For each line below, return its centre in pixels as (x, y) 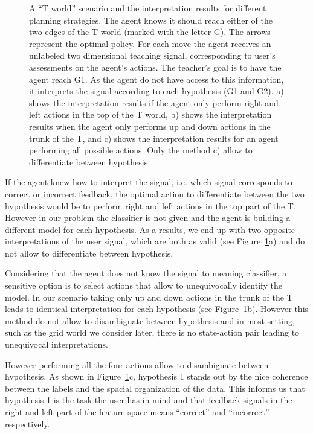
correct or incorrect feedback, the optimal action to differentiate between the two (155, 193)
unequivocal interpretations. (56, 344)
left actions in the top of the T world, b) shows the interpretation (150, 114)
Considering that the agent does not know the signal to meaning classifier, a (146, 273)
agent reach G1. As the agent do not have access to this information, (156, 79)
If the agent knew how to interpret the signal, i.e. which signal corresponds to (149, 182)
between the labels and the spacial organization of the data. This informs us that (155, 388)
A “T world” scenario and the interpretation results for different (148, 8)
